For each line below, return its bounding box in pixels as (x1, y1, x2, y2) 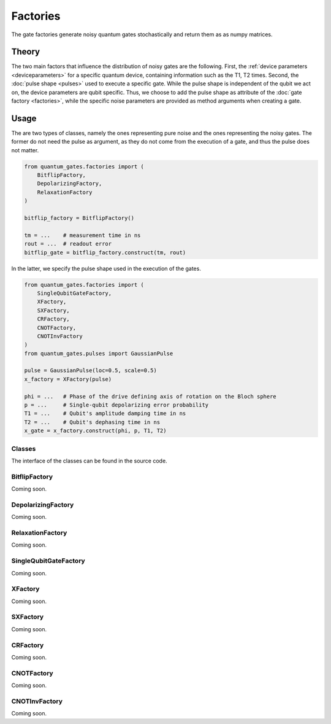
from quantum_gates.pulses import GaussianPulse (24, 350, 173, 357)
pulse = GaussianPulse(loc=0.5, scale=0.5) (24, 367, 158, 374)
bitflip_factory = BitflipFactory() (24, 215, 135, 222)
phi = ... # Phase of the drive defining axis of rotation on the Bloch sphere (24, 393, 277, 400)
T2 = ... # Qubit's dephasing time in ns (24, 418, 161, 426)
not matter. (11, 146, 39, 154)
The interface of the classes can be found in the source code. (11, 457, 168, 464)
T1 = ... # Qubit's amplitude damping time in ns (24, 410, 186, 417)
